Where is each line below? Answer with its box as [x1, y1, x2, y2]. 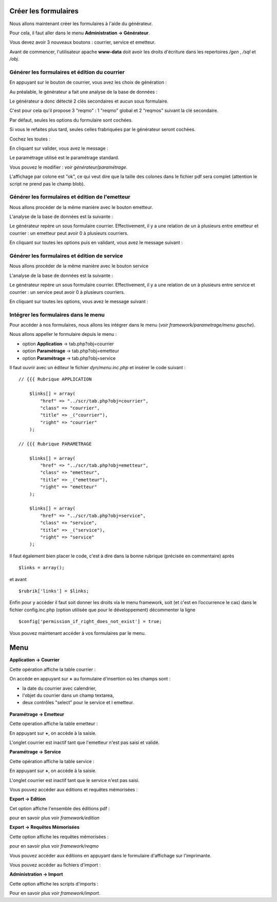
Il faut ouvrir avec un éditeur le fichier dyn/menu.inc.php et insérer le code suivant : [9, 365, 186, 371]
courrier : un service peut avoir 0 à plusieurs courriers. [9, 289, 125, 295]
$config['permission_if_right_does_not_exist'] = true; [18, 618, 162, 625]
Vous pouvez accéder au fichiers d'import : [9, 862, 101, 868]
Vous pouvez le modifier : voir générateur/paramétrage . [9, 164, 128, 170]
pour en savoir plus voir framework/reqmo [9, 843, 99, 849]
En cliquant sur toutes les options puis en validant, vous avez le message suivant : [9, 239, 183, 246]
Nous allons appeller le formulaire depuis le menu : [9, 331, 117, 337]
